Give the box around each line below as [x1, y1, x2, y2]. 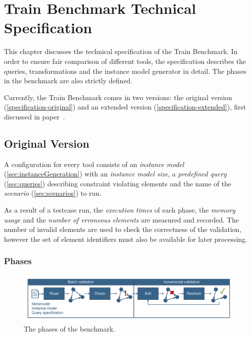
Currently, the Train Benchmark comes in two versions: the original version [4, 92, 232, 102]
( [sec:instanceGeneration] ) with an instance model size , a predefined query [4, 168, 227, 179]
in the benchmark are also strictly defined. [4, 75, 133, 86]
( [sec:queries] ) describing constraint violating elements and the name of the [4, 178, 232, 188]
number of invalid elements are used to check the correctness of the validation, [4, 224, 242, 234]
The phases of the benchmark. [24, 324, 115, 334]
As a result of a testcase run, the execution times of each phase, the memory [4, 205, 236, 215]
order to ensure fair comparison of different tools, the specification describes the [4, 56, 246, 66]
